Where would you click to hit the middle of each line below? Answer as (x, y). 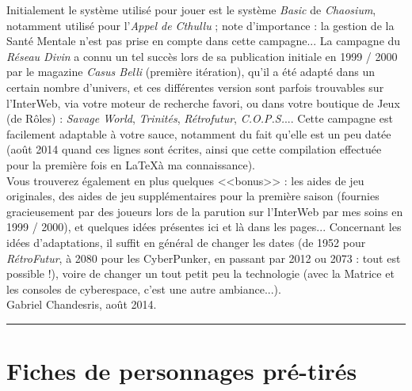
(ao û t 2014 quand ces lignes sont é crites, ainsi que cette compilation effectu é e (194, 149)
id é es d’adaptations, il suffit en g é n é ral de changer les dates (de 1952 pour (186, 242)
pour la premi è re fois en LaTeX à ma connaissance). (131, 164)
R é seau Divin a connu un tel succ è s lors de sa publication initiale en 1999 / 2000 (202, 56)
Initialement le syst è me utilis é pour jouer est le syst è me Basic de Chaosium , (191, 9)
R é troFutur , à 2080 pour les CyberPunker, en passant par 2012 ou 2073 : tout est (204, 258)
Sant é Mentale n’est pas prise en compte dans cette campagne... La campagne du (204, 41)
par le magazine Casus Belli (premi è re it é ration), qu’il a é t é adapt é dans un (191, 72)
